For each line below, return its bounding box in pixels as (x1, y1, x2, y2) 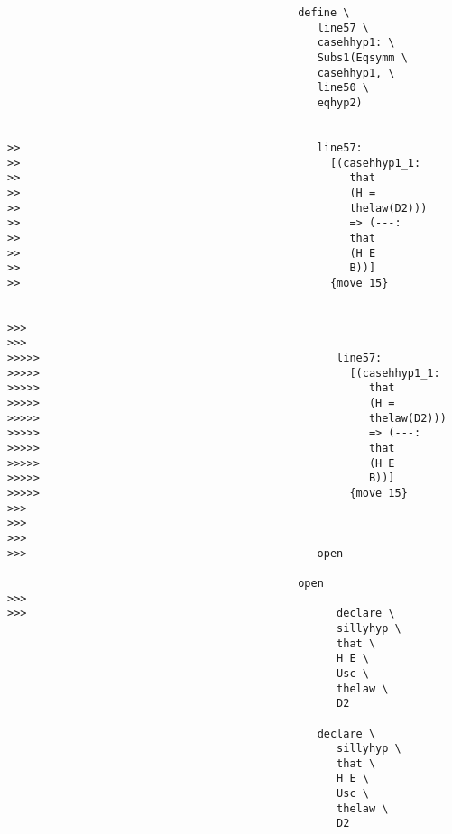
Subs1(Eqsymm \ (317, 50, 408, 64)
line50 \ (317, 81, 369, 95)
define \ (298, 6, 350, 19)
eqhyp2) (317, 96, 363, 109)
